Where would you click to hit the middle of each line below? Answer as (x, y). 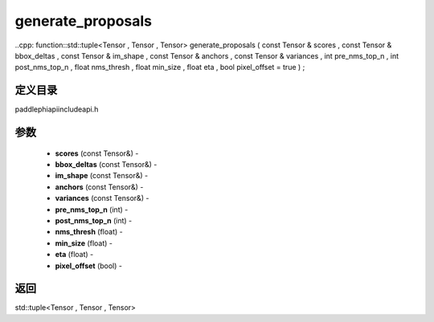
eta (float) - (74, 255)
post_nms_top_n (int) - (94, 220)
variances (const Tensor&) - (102, 198)
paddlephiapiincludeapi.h (57, 109)
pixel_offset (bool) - (88, 266)
